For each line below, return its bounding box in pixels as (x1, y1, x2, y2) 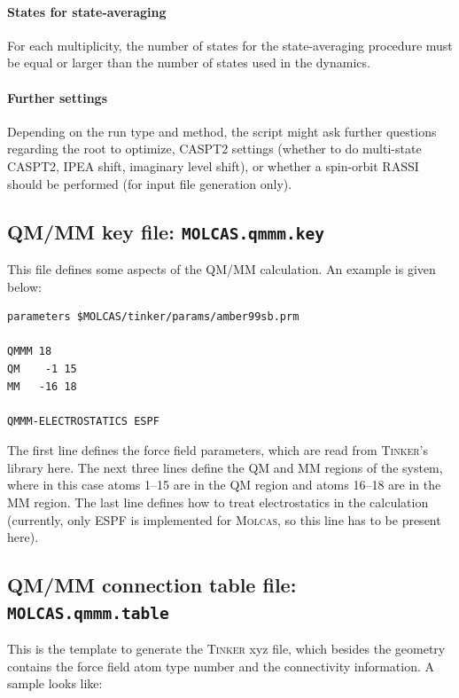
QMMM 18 (7, 345, 52, 358)
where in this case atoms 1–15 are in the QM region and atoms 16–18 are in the (7, 475, 441, 494)
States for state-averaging (7, 2, 167, 20)
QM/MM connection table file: (7, 571, 297, 599)
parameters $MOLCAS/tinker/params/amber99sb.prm (7, 310, 300, 324)
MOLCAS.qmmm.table (7, 603, 169, 623)
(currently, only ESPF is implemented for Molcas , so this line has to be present (7, 510, 441, 529)
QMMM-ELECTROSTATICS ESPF (7, 414, 159, 427)
